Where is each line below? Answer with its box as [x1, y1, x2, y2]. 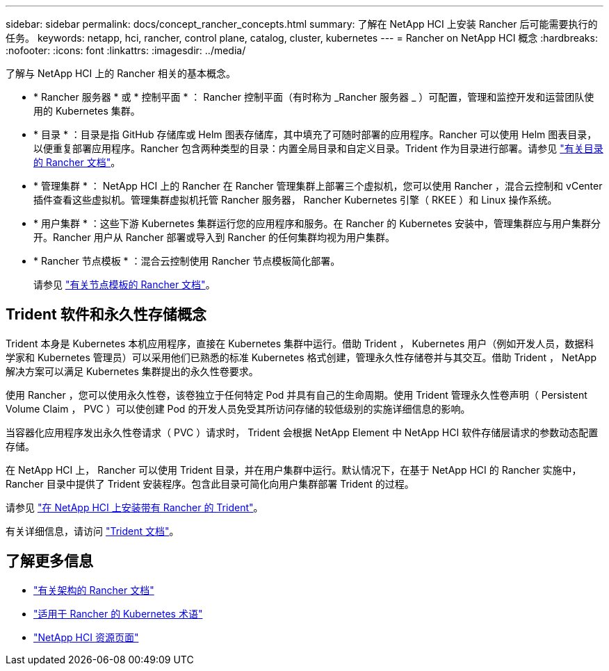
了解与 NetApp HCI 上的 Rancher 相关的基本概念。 [6, 67, 236, 79]
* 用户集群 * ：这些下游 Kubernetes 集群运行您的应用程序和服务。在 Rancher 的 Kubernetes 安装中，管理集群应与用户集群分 [33, 217, 601, 229]
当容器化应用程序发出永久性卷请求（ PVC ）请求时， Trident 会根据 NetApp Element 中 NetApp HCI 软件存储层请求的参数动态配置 [6, 426, 599, 438]
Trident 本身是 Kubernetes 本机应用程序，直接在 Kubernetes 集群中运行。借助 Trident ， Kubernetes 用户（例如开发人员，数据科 [6, 337, 594, 349]
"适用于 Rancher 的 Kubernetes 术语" [33, 607, 203, 620]
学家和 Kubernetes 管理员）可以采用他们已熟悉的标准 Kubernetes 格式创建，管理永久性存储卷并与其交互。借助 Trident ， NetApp [6, 351, 597, 363]
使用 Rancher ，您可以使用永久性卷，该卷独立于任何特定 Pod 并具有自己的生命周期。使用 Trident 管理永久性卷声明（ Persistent [6, 388, 587, 401]
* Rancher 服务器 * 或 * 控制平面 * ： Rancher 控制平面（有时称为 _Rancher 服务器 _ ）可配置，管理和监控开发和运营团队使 [33, 91, 594, 103]
